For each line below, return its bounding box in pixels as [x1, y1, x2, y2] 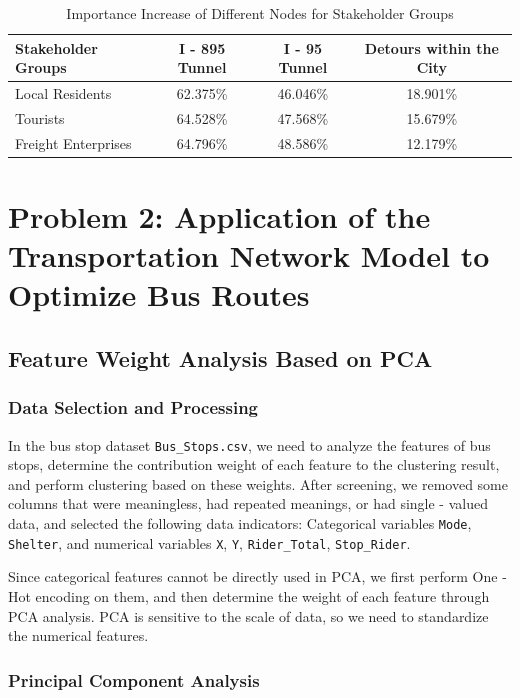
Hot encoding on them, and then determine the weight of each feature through [8, 585, 490, 606]
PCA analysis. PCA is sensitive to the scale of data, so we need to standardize [8, 605, 489, 626]
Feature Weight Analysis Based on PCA [8, 342, 433, 373]
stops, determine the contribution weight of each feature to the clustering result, [8, 454, 500, 475]
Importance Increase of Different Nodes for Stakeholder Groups [66, 3, 454, 23]
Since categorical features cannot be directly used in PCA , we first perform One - [8, 566, 507, 587]
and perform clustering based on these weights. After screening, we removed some [8, 473, 508, 494]
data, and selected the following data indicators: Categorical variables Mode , [8, 513, 472, 533]
